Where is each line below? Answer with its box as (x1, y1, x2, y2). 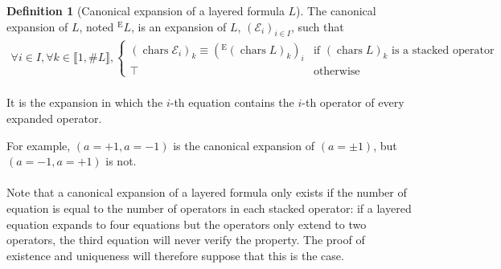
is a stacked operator (392, 44, 495, 56)
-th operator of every (302, 94, 404, 111)
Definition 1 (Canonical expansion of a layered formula (6, 2, 285, 18)
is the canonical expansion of (173, 137, 315, 153)
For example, (6, 137, 71, 153)
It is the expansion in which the (6, 94, 163, 111)
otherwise (313, 65, 360, 77)
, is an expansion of (130, 18, 227, 35)
